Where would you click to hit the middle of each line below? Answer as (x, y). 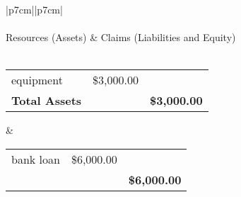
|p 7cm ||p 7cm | (34, 9)
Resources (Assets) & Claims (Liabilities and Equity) (121, 37)
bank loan (36, 159)
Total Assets (47, 101)
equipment (37, 80)
